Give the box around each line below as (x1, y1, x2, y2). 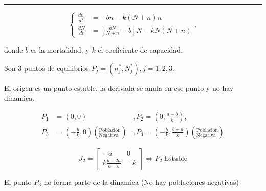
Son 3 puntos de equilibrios (4, 62, 89, 73)
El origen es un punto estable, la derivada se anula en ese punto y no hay (4, 82, 234, 93)
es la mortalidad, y (30, 44, 90, 55)
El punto (4, 176, 32, 187)
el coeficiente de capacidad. (98, 44, 183, 55)
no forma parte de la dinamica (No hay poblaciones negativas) (43, 176, 239, 187)
